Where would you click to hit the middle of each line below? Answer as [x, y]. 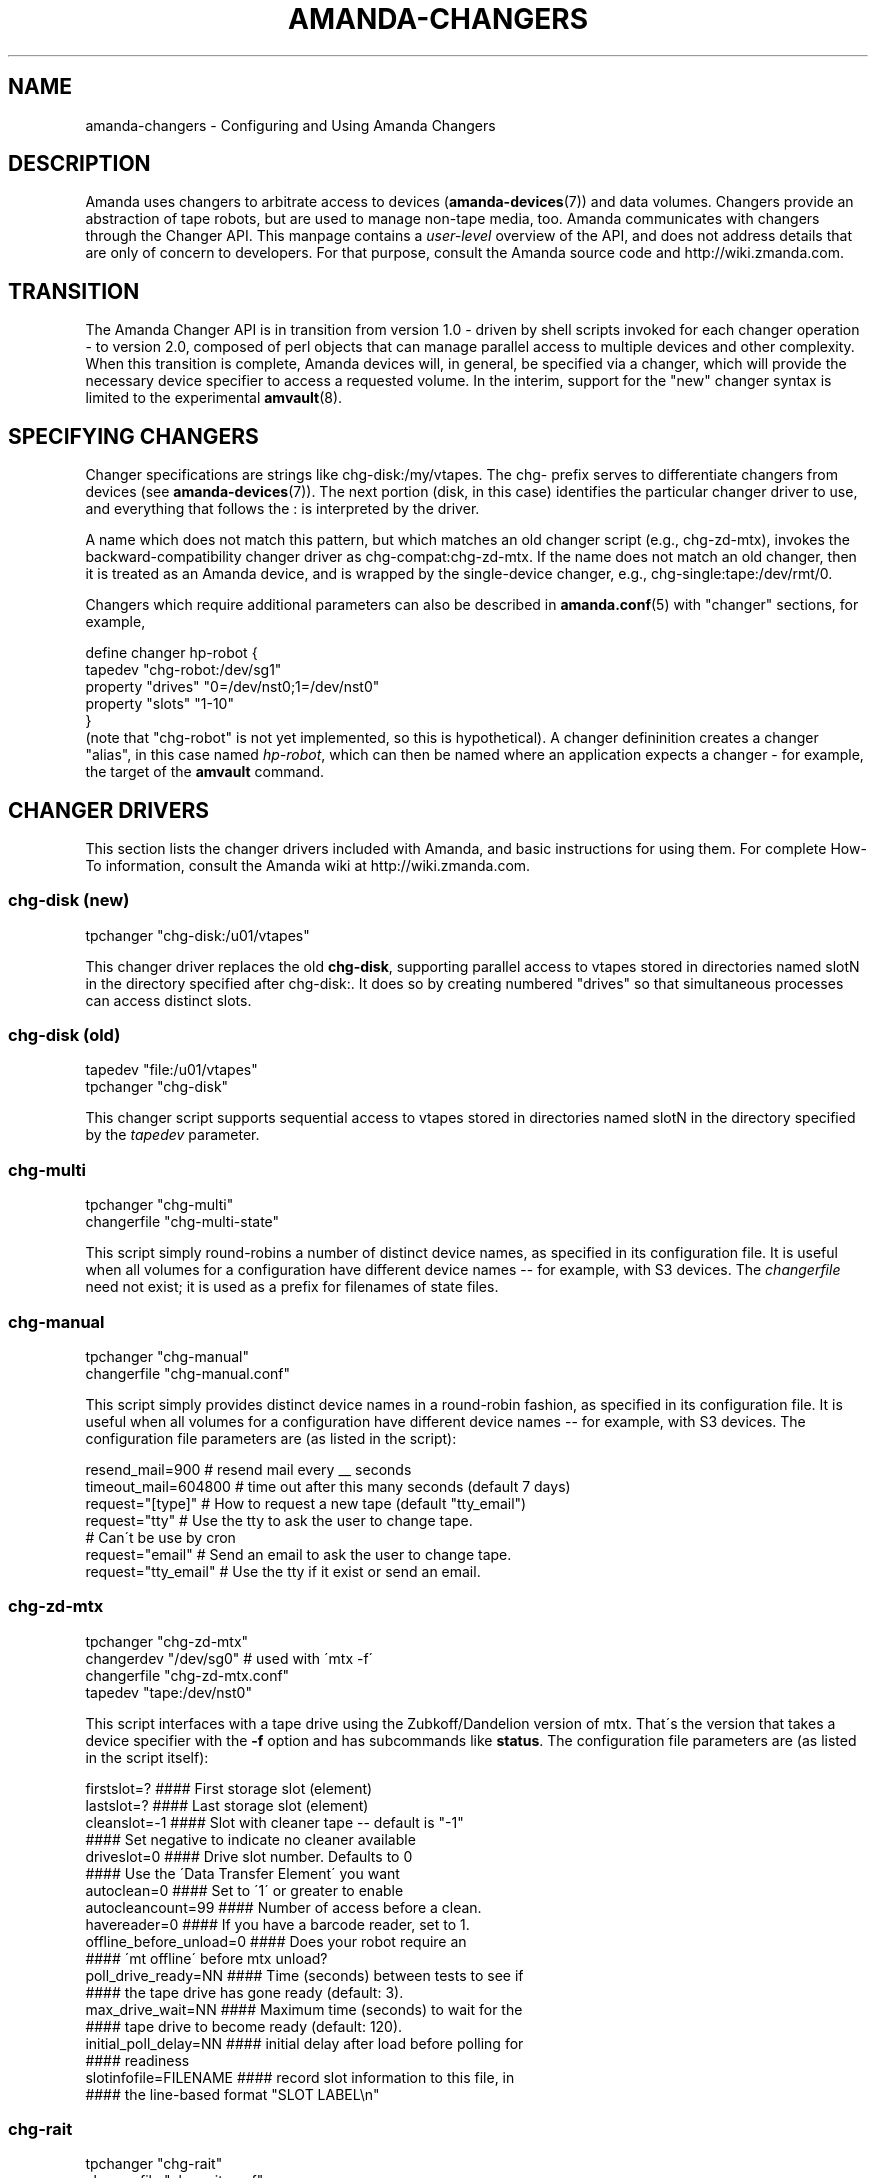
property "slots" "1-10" [159, 704]
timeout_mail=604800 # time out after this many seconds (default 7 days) [328, 1486]
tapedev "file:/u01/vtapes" [171, 1070]
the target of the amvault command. [205, 772]
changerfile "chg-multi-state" [182, 1222]
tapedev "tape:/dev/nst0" [168, 1692]
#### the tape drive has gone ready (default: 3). [244, 1992]
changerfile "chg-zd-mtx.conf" [187, 1675]
